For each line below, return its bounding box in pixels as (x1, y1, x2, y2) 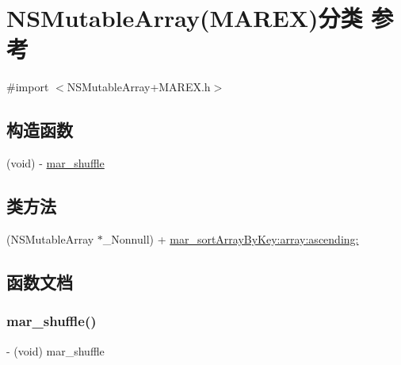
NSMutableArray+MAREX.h (67, 79, 211, 95)
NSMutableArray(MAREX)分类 (6, 2, 363, 34)
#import (6, 79, 49, 95)
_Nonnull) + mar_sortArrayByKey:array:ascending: (102, 230, 359, 247)
